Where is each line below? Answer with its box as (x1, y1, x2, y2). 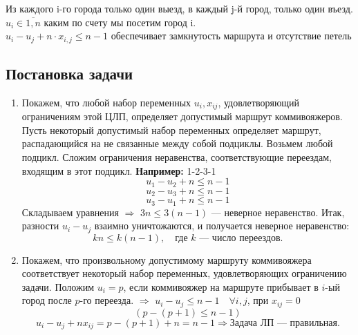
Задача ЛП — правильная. (229, 318, 340, 328)
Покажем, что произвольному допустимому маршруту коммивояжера (21, 252, 312, 267)
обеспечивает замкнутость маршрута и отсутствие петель (111, 28, 352, 43)
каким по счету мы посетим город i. (44, 15, 196, 29)
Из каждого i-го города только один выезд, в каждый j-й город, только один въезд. (6, 1, 353, 15)
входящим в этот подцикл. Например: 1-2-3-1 (21, 163, 216, 178)
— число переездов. (199, 233, 283, 243)
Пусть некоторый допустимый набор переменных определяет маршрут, (21, 122, 321, 137)
